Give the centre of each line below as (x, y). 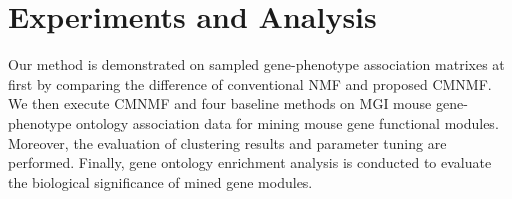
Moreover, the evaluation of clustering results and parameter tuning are (227, 142)
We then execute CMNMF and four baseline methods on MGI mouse (220, 103)
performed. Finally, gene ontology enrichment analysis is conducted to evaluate (250, 162)
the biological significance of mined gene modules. (160, 181)
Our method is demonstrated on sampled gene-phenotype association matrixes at (256, 64)
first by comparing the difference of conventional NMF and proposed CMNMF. (250, 83)
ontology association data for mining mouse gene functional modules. (287, 122)
